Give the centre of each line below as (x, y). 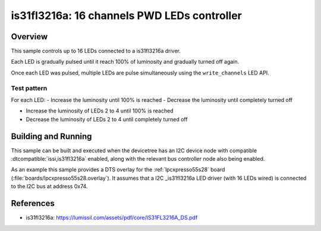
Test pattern (29, 88)
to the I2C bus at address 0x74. (49, 186)
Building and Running (51, 136)
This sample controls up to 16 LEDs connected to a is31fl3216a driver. (96, 51)
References (33, 203)
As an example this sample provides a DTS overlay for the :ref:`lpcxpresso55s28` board (118, 170)
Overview (29, 37)
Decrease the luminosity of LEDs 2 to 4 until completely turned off (107, 119)
